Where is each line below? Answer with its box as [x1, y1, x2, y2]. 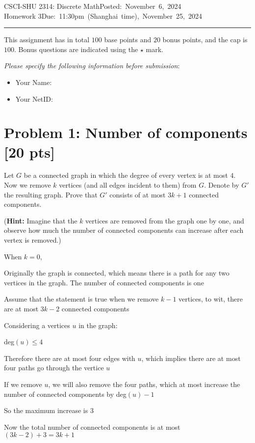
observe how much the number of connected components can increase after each [4, 225, 244, 235]
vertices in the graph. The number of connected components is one [4, 277, 204, 287]
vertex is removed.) [4, 235, 61, 245]
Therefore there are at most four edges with [4, 353, 135, 363]
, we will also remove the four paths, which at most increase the [48, 379, 240, 389]
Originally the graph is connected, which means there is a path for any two [4, 268, 229, 278]
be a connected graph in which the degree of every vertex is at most [24, 170, 228, 180]
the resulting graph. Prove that [4, 189, 98, 199]
